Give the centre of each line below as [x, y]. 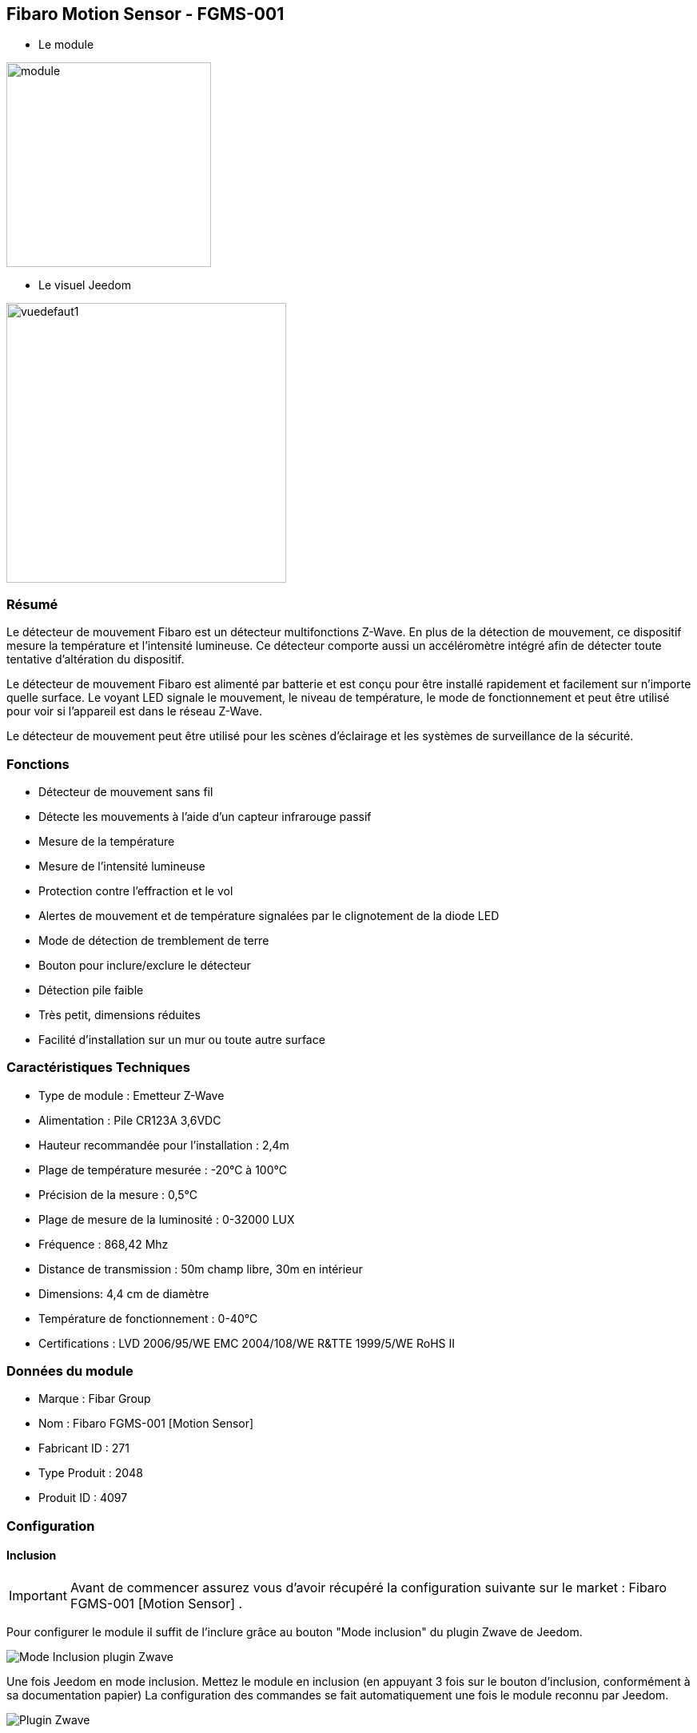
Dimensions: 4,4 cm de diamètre [124, 1293]
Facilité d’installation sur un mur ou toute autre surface [182, 1039]
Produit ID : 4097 [83, 1498]
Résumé [32, 604]
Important [38, 1596]
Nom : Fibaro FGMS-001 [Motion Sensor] [146, 1424]
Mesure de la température [107, 841]
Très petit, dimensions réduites [119, 1014]
